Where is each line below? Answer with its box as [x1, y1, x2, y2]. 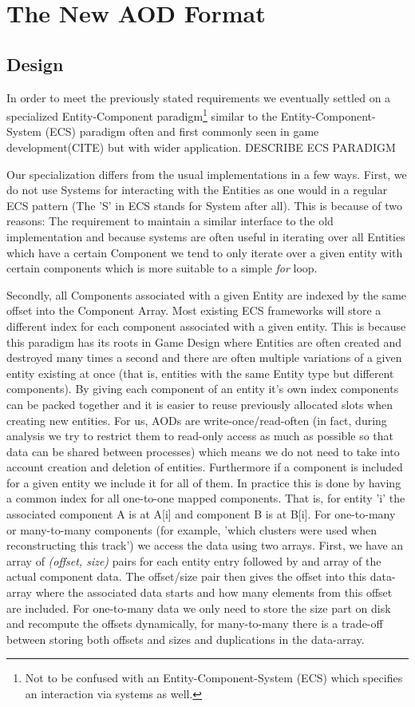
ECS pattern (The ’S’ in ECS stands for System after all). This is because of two [6, 197, 403, 213]
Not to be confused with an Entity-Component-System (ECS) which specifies [25, 669, 403, 686]
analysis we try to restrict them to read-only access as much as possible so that [6, 427, 394, 444]
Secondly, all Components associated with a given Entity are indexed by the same [6, 286, 407, 303]
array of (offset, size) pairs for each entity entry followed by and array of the [6, 552, 381, 569]
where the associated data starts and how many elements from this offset [35, 584, 393, 601]
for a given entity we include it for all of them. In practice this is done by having [6, 474, 401, 491]
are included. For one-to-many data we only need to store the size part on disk [6, 599, 391, 616]
